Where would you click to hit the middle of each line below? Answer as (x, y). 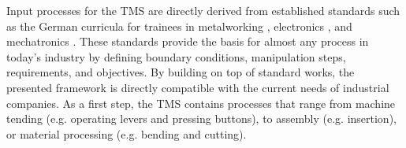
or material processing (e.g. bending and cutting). (127, 133)
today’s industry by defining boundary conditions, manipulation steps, (176, 56)
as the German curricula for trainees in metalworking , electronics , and (179, 26)
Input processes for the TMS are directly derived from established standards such (203, 10)
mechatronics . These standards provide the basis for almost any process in (188, 41)
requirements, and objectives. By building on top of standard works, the (181, 72)
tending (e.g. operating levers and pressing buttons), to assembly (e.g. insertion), (201, 118)
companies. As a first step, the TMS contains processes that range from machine (201, 103)
